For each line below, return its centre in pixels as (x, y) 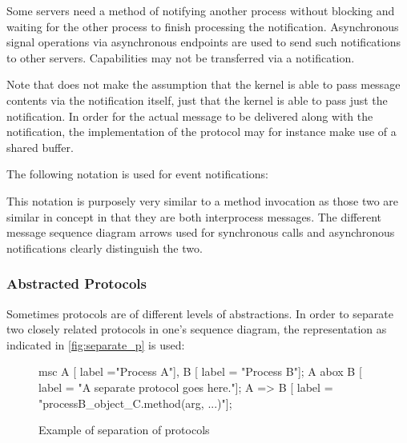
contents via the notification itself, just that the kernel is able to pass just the (197, 100)
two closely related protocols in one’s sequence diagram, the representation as (197, 329)
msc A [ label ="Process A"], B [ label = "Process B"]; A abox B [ (200, 371)
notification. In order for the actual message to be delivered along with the (190, 116)
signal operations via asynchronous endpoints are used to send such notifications (203, 42)
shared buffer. (40, 147)
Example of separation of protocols (124, 430)
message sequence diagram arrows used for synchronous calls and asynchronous (201, 232)
